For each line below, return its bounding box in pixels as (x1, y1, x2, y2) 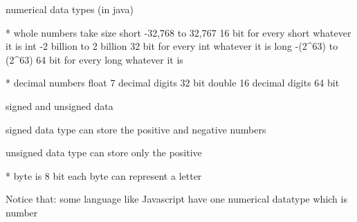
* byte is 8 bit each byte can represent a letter (6, 168, 202, 183)
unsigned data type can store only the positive (6, 145, 202, 160)
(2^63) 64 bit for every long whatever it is (6, 52, 183, 66)
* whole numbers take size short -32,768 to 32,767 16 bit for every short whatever (6, 25, 351, 39)
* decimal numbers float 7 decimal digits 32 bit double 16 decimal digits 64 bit (6, 75, 340, 90)
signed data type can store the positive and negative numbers (6, 122, 266, 136)
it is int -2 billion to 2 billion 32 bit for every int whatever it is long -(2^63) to (6, 39, 338, 53)
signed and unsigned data (6, 98, 113, 113)
